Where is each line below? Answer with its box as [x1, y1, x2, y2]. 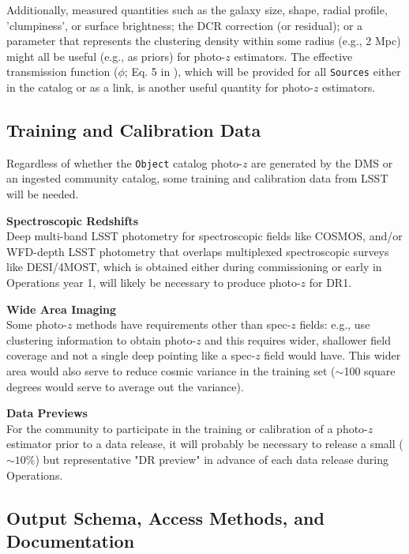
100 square [343, 363, 396, 379]
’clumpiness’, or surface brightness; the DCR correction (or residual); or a [6, 17, 363, 33]
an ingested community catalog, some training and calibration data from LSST [6, 170, 388, 187]
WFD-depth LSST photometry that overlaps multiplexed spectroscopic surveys [6, 243, 389, 259]
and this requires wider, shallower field [204, 331, 392, 348]
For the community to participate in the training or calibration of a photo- [6, 420, 368, 436]
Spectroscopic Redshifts [6, 212, 139, 228]
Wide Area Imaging [6, 300, 117, 317]
